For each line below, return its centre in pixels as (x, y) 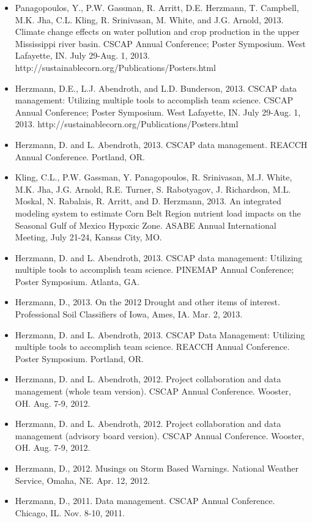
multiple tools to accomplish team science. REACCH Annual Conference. (152, 347)
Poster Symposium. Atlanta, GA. (77, 281)
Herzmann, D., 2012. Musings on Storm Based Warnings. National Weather (157, 468)
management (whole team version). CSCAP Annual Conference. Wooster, (153, 391)
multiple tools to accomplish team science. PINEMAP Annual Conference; (154, 269)
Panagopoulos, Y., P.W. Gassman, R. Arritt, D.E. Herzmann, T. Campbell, (157, 7)
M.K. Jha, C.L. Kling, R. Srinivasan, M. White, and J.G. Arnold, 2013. (149, 19)
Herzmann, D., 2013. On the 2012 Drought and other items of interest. (147, 302)
